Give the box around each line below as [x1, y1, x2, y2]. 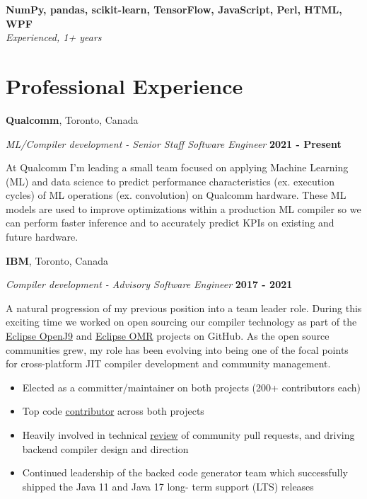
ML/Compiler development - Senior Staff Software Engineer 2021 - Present [6, 136, 342, 151]
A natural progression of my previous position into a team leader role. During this [6, 300, 362, 315]
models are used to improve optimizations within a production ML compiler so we [6, 201, 361, 216]
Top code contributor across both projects [22, 403, 204, 418]
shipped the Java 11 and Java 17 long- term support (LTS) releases [22, 478, 314, 493]
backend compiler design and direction [22, 441, 189, 456]
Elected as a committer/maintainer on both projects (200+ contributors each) [22, 379, 361, 394]
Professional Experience [6, 71, 243, 100]
